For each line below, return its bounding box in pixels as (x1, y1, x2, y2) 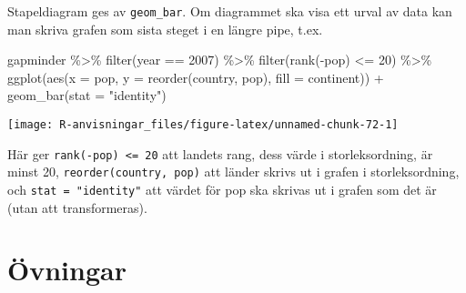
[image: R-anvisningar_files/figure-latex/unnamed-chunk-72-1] (7, 118, 399, 132)
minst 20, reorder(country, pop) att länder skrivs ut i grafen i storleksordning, (7, 162, 460, 181)
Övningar (7, 251, 127, 288)
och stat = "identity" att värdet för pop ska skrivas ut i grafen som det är (7, 180, 437, 198)
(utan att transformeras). (7, 197, 147, 217)
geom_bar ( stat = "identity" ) (7, 86, 167, 105)
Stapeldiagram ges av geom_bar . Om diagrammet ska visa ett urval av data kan (7, 2, 452, 20)
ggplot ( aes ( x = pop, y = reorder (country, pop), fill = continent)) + (7, 67, 384, 86)
